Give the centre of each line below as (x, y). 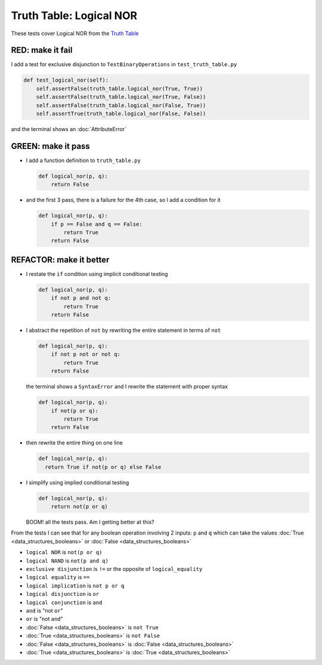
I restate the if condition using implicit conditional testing (97, 274)
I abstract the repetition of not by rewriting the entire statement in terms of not (123, 330)
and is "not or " (45, 610)
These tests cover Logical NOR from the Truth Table (75, 33)
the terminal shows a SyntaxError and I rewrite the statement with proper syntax (127, 387)
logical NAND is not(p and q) (67, 561)
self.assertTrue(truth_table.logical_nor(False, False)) (121, 114)
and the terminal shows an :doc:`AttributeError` (69, 129)
